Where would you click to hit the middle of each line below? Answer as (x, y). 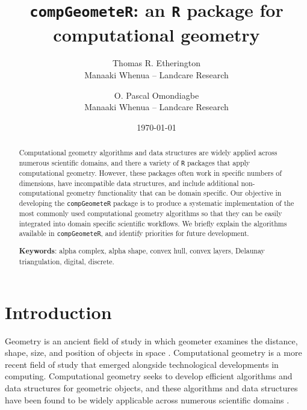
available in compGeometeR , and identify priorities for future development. (134, 233)
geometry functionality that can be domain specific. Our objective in (174, 193)
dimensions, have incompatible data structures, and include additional (129, 183)
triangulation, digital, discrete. (67, 262)
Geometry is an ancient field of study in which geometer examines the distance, (151, 340)
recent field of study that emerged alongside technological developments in (142, 364)
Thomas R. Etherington (157, 63)
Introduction (58, 312)
